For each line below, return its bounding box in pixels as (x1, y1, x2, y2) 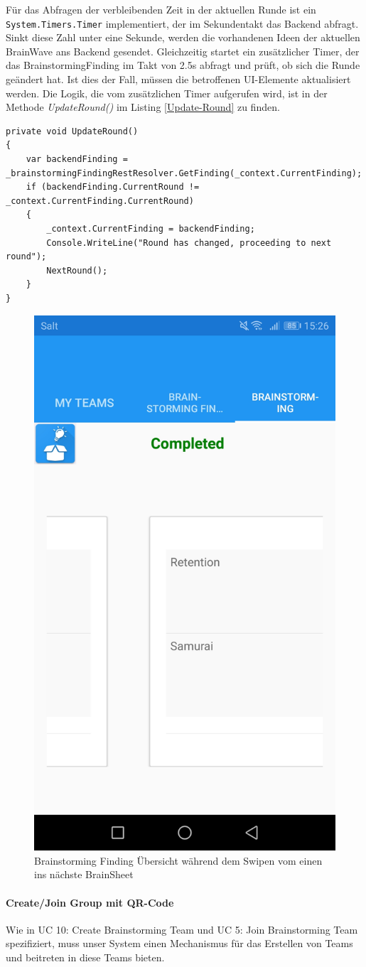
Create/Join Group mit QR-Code (6, 895, 174, 909)
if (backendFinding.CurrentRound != (26, 182, 200, 193)
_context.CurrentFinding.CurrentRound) (6, 195, 194, 206)
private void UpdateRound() (6, 126, 139, 136)
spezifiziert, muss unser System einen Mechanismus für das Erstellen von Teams (6, 936, 353, 951)
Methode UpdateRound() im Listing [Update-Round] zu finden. (6, 99, 280, 114)
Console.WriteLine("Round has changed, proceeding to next (46, 237, 332, 248)
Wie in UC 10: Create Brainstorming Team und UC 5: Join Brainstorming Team (6, 922, 358, 936)
